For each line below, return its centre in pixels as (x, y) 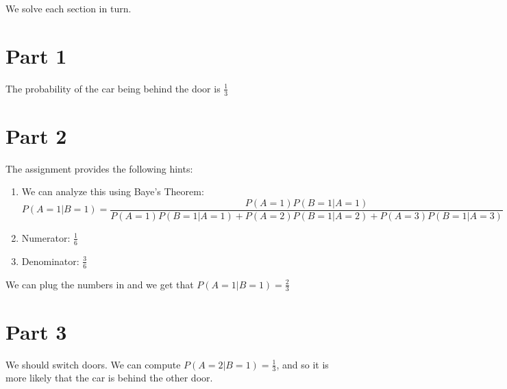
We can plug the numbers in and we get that (100, 284)
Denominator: (50, 261)
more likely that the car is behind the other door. (109, 378)
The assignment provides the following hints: (99, 168)
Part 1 (36, 55)
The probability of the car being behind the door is (113, 88)
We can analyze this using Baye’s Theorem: (113, 191)
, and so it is (302, 364)
